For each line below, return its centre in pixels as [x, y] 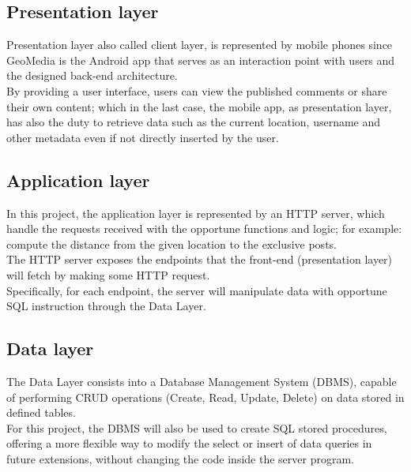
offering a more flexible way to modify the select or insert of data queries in [189, 443]
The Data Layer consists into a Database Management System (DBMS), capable [202, 381]
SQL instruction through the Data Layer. [106, 306]
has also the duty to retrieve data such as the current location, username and [194, 122]
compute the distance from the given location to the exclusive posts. [172, 243]
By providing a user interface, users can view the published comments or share [197, 90]
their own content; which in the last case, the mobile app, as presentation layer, [199, 106]
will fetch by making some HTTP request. [108, 274]
